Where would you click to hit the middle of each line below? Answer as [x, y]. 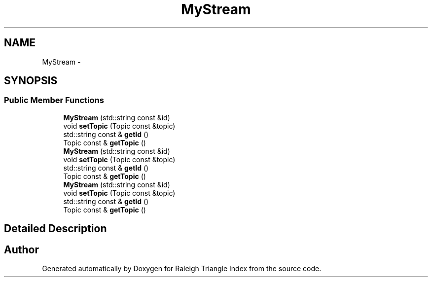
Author [21, 249]
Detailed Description [55, 229]
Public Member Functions [54, 100]
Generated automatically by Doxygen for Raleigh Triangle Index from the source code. [182, 269]
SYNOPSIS [31, 81]
